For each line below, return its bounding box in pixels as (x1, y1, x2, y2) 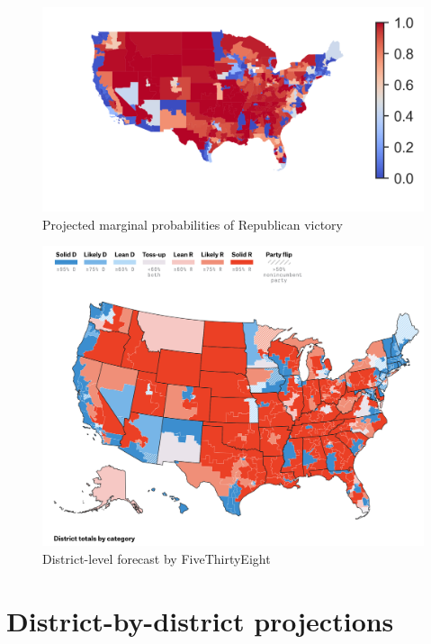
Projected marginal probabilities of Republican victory (42, 214, 343, 233)
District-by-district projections (6, 602, 394, 639)
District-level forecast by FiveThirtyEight (42, 549, 271, 567)
